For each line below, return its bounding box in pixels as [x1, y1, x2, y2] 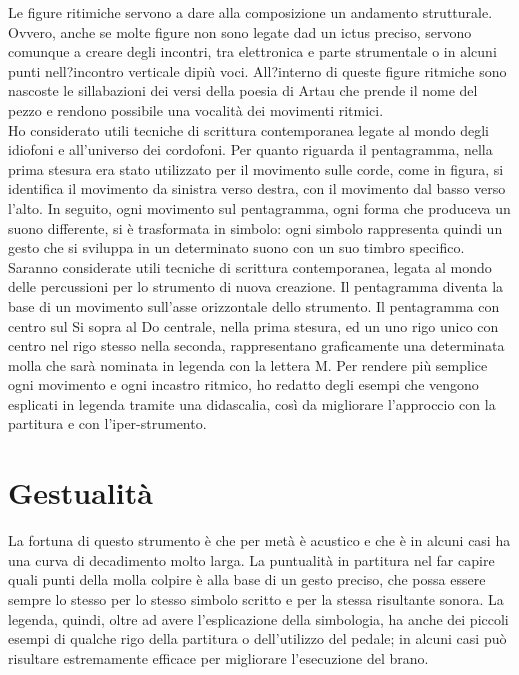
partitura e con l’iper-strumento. [8, 413, 207, 434]
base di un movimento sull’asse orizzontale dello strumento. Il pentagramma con [8, 295, 500, 316]
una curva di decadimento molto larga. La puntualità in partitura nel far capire [8, 549, 495, 570]
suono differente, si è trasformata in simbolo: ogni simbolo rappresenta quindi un [8, 217, 503, 238]
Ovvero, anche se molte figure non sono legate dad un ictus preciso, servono [8, 21, 472, 42]
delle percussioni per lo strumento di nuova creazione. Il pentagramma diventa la [8, 276, 504, 297]
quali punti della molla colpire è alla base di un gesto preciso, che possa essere [8, 569, 486, 590]
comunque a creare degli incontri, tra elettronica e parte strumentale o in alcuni [8, 41, 497, 62]
